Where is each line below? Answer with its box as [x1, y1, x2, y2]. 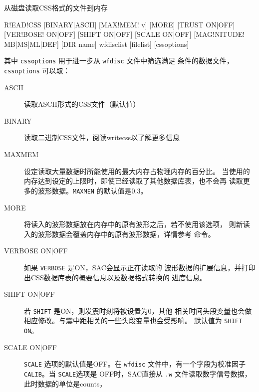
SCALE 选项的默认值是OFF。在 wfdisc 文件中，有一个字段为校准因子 [24, 359, 246, 369]
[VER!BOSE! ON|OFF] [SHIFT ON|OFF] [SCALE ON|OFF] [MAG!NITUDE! [4, 29, 245, 39]
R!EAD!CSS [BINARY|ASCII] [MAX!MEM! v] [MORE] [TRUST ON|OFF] [4, 19, 235, 29]
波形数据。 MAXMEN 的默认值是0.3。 [37, 185, 148, 196]
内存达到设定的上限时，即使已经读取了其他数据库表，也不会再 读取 [24, 176, 243, 186]
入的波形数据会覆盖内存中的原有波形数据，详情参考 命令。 [24, 228, 215, 239]
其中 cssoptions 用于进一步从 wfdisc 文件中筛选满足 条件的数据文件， [4, 55, 234, 66]
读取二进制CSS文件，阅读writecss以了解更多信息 [24, 132, 180, 143]
